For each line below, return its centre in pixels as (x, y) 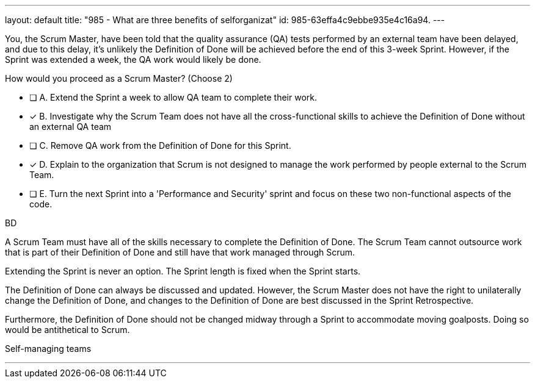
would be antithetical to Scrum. (67, 330)
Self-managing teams (48, 349)
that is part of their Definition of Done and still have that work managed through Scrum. (180, 252)
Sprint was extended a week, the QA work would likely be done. (133, 59)
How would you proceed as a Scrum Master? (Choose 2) (119, 78)
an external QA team (71, 127)
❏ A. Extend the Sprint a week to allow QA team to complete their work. (173, 97)
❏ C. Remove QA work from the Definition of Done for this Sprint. (160, 145)
